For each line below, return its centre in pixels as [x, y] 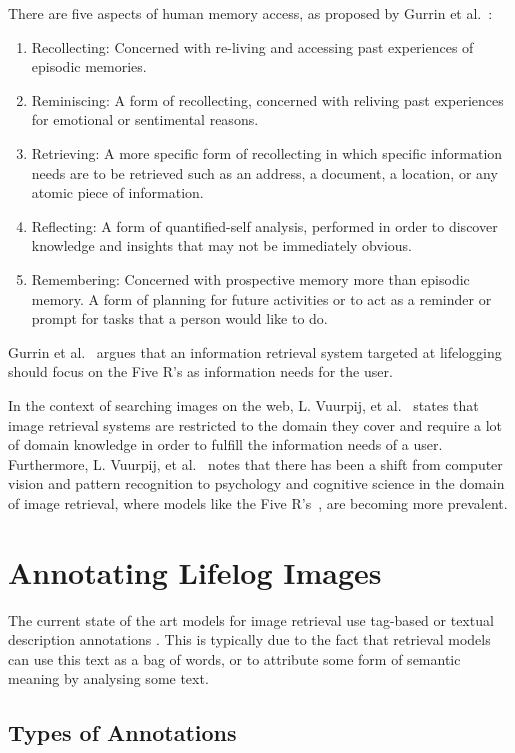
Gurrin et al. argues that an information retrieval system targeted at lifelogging [255, 351]
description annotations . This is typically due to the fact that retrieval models [249, 639]
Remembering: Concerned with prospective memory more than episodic [250, 278]
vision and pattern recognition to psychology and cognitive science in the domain [256, 483]
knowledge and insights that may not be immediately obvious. [221, 245]
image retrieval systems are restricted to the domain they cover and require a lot [255, 424]
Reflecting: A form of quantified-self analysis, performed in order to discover [264, 225]
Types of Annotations [122, 732]
